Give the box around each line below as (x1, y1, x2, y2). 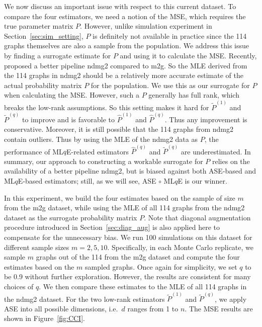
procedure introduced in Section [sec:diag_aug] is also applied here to (4, 222, 220, 232)
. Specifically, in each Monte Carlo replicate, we (107, 241, 254, 252)
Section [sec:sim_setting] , (4, 30, 83, 41)
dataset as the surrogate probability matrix (4, 212, 137, 222)
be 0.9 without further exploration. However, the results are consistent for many (4, 271, 251, 282)
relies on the (212, 155, 250, 166)
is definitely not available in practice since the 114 (93, 30, 247, 41)
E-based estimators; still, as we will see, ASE (18, 176, 156, 186)
